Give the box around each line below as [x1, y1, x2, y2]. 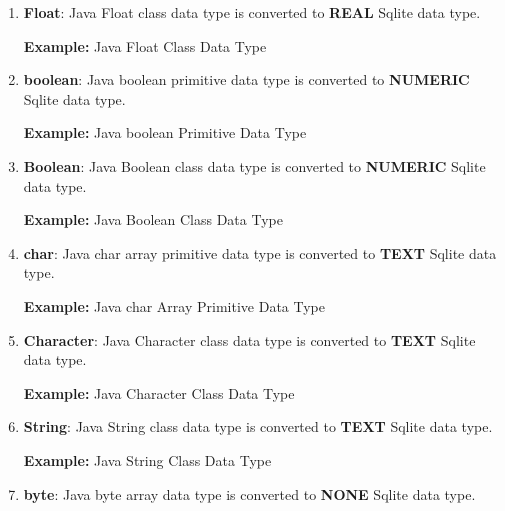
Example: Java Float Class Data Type [23, 35, 267, 56]
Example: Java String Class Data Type [23, 449, 272, 470]
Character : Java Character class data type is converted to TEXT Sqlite [23, 329, 476, 350]
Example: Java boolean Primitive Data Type [23, 122, 307, 143]
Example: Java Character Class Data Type [23, 382, 295, 403]
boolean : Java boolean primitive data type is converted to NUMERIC [23, 69, 470, 90]
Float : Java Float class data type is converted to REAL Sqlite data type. [23, 2, 481, 22]
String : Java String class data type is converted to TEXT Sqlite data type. [23, 416, 493, 437]
